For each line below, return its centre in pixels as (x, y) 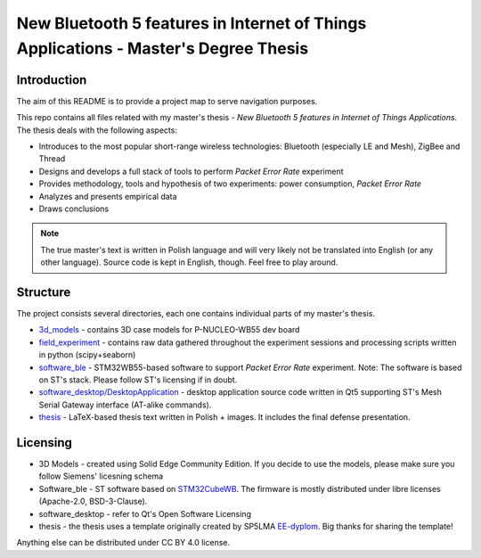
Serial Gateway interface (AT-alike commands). (125, 405)
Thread (52, 159)
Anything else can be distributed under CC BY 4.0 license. (123, 543)
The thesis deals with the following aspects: (97, 130)
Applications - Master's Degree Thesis (163, 48)
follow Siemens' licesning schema (101, 476)
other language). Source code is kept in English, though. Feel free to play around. (189, 262)
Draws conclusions (74, 209)
